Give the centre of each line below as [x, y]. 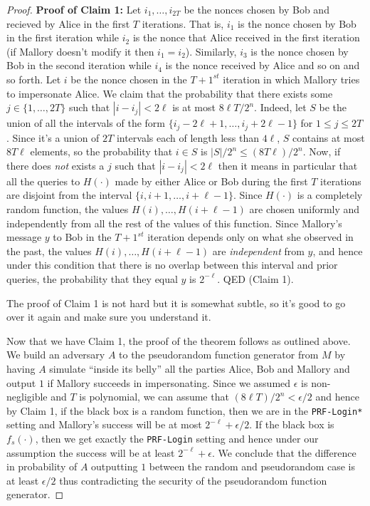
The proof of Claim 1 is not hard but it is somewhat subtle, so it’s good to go [176, 303]
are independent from [258, 251]
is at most [194, 107]
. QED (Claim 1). [255, 278]
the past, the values [49, 251]
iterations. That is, [183, 23]
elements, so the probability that [101, 151]
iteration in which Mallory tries [291, 79]
